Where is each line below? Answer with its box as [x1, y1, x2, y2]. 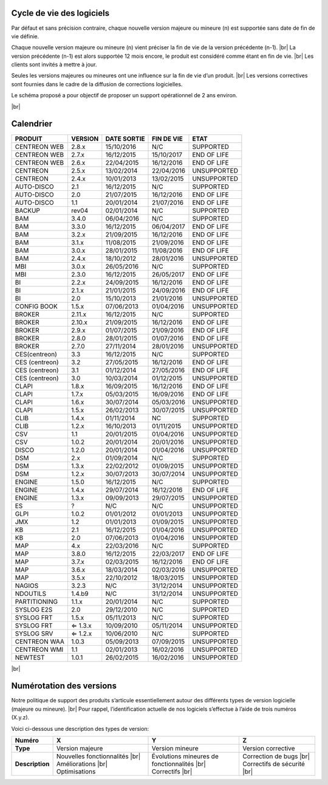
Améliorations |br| [56, 760, 108, 769]
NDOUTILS [15, 589, 47, 598]
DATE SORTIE [105, 134, 145, 143]
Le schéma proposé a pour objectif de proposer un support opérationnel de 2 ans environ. [11, 92, 237, 99]
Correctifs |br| [151, 767, 193, 776]
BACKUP [15, 206, 41, 215]
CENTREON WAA [15, 637, 65, 646]
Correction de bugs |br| [242, 752, 310, 761]
